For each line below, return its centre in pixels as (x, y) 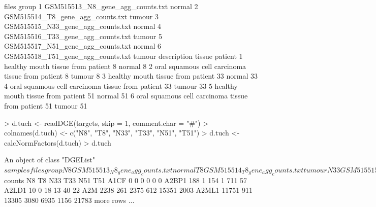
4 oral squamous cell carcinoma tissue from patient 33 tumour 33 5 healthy (121, 85)
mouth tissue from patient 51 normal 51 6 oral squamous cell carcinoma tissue (126, 96)
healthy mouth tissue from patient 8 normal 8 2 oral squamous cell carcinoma (125, 66)
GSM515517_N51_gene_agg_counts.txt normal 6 (83, 46)
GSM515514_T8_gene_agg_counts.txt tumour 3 (81, 16)
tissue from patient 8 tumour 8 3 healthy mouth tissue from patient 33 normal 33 (131, 76)
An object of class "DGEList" (50, 160)
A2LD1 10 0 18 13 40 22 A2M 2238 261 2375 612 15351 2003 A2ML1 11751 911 (128, 190)
